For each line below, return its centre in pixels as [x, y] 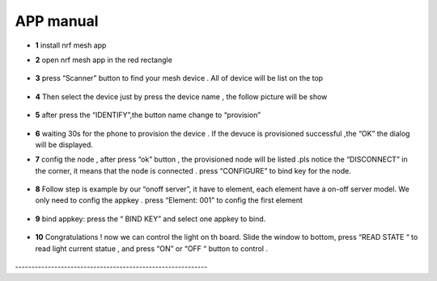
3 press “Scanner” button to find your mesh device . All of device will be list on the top [179, 78]
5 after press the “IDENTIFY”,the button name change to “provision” [148, 115]
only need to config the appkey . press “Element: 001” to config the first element [169, 200]
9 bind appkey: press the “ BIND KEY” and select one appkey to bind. [151, 219]
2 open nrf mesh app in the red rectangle [104, 60]
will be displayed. [64, 145]
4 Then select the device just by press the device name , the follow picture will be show [181, 96]
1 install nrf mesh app [71, 45]
